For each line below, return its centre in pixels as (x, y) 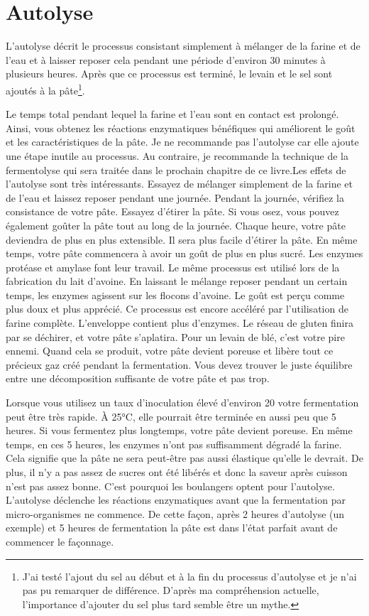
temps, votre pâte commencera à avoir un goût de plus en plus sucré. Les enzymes (184, 253)
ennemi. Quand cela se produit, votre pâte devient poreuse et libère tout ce (170, 351)
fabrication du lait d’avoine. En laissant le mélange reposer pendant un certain (177, 281)
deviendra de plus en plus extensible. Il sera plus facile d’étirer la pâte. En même (182, 239)
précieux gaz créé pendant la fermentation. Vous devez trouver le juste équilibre (179, 364)
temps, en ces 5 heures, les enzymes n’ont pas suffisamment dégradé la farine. (174, 444)
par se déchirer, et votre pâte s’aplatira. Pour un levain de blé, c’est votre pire (175, 336)
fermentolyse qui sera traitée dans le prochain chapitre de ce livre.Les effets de (176, 169)
